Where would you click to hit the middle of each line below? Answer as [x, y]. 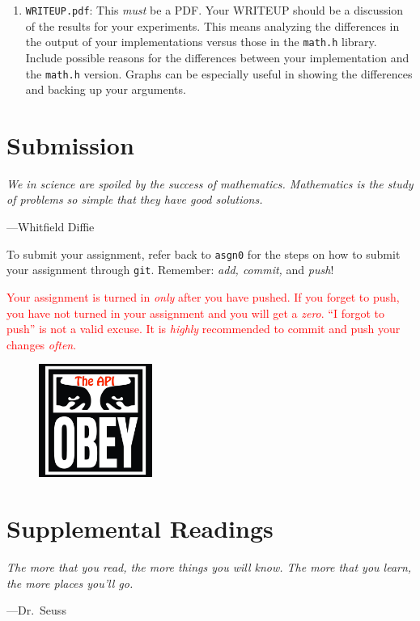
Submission [70, 144]
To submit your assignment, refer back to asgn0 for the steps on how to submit [204, 253]
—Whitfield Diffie [51, 227]
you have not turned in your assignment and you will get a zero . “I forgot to [195, 313]
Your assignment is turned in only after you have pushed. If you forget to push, [203, 296]
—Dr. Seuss [36, 610]
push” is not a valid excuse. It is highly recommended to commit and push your [204, 329]
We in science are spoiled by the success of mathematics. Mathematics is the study [210, 183]
